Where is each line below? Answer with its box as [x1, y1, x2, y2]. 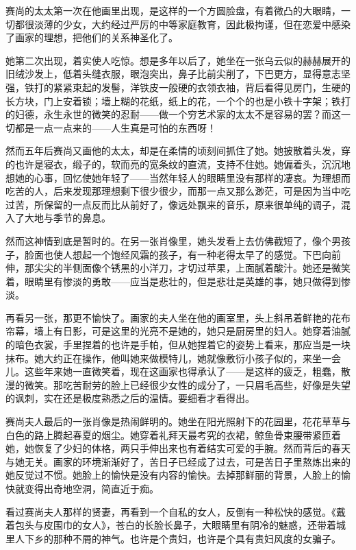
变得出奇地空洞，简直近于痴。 [24, 481, 159, 495]
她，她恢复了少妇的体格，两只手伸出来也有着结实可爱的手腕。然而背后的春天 [5, 441, 351, 455]
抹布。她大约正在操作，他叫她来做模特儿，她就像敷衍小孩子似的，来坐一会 [5, 350, 341, 365]
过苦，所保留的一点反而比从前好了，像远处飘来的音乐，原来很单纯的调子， [5, 197, 341, 211]
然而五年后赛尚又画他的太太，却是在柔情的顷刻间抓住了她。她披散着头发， [5, 143, 341, 158]
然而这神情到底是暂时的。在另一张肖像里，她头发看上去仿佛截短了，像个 [5, 233, 331, 248]
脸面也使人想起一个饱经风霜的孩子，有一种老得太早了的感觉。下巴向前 [24, 247, 341, 261]
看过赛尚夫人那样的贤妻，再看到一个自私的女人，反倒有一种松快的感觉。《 [5, 504, 336, 518]
